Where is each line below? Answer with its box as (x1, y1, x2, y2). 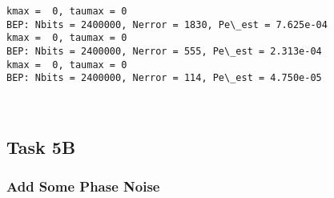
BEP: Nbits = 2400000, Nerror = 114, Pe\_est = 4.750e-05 (6, 72, 322, 84)
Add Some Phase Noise (6, 176, 160, 196)
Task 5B (6, 134, 76, 159)
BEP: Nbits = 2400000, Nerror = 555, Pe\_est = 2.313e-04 (6, 45, 322, 57)
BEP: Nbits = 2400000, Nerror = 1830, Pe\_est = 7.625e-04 (6, 18, 328, 30)
